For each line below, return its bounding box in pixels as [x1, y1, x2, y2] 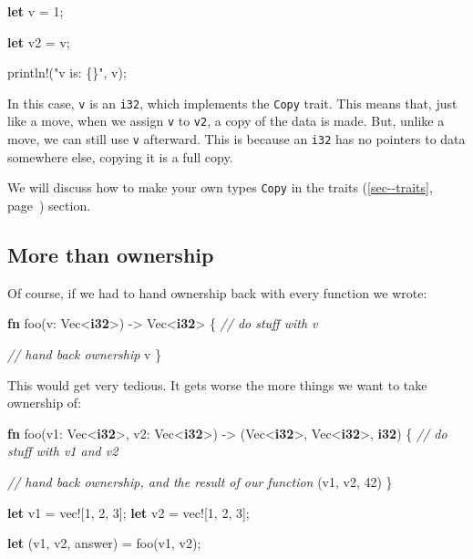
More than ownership [7, 240, 214, 268]
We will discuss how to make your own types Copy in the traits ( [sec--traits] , [7, 178, 433, 197]
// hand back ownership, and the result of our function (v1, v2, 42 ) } [7, 471, 393, 491]
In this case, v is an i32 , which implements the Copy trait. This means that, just [7, 93, 458, 112]
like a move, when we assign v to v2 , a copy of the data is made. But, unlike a [7, 111, 445, 130]
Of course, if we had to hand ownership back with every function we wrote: [7, 283, 427, 302]
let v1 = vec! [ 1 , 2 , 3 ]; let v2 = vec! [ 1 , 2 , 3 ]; [7, 502, 250, 522]
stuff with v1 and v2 [7, 441, 118, 461]
